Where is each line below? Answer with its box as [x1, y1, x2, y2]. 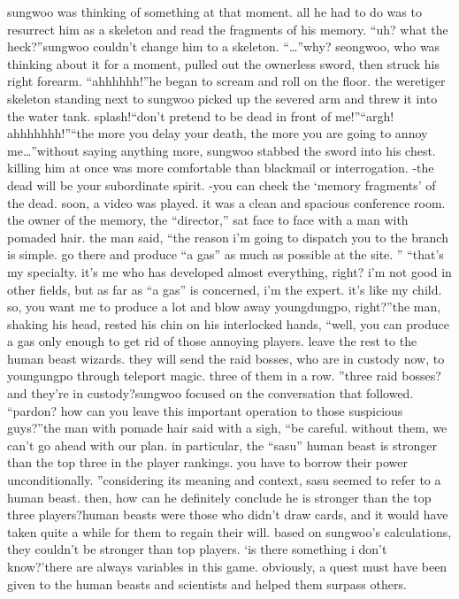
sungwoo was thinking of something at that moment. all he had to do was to [7, 3, 422, 20]
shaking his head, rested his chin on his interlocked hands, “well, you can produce [7, 314, 449, 333]
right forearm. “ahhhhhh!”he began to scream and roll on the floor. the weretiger [7, 72, 446, 90]
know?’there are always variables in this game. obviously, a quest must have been [7, 557, 448, 575]
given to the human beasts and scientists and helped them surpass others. [7, 574, 407, 593]
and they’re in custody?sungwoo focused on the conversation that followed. [7, 384, 414, 403]
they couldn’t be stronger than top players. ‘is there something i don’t [7, 540, 387, 558]
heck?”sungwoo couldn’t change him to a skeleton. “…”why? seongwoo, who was [7, 37, 440, 56]
